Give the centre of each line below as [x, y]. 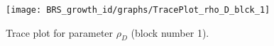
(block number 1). [170, 32]
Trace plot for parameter [60, 32]
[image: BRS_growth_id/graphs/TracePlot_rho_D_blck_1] [138, 10]
